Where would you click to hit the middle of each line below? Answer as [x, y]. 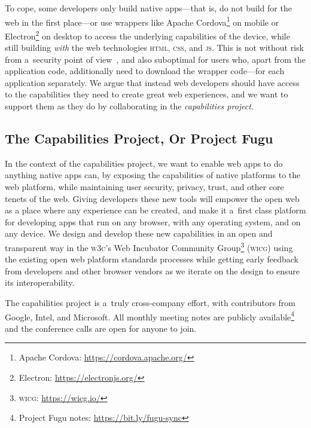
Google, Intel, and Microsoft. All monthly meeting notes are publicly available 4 [150, 316]
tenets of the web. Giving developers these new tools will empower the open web [152, 198]
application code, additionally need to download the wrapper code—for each [145, 71]
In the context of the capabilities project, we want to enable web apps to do [144, 163]
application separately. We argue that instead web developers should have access [152, 82]
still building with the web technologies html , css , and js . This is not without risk [155, 48]
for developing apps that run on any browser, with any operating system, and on [153, 221]
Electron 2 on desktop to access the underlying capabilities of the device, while [147, 35]
